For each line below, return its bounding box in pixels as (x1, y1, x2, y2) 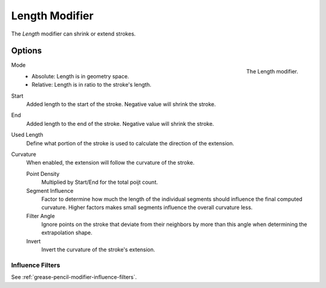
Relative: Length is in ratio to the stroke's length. (31, 81, 152, 89)
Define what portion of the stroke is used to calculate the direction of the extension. (26, 139, 235, 147)
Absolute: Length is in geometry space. (31, 72, 129, 80)
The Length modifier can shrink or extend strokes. (11, 30, 136, 37)
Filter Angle (26, 212, 56, 219)
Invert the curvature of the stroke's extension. (41, 246, 155, 253)
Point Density (26, 170, 60, 177)
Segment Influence (26, 187, 74, 194)
